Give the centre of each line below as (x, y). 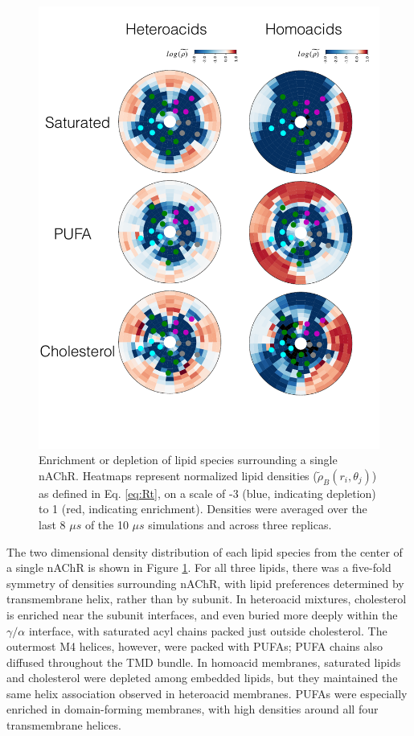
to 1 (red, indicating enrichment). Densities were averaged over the (203, 509)
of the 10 (107, 524)
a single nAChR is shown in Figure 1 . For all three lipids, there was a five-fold (199, 567)
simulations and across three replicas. (240, 524)
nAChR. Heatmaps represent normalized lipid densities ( (178, 475)
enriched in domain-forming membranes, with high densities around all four (193, 709)
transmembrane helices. (64, 725)
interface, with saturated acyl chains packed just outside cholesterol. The (208, 630)
